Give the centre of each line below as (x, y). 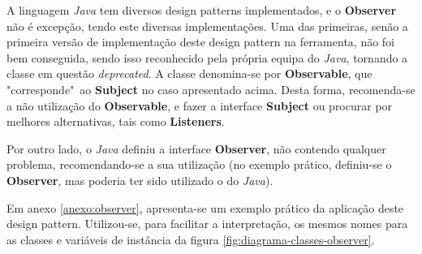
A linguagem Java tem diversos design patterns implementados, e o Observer (202, 10)
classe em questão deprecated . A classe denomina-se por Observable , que (189, 73)
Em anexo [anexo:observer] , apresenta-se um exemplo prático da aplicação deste (205, 207)
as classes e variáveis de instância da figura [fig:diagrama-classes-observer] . (191, 239)
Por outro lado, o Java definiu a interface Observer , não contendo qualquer (196, 148)
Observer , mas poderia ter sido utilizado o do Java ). (140, 180)
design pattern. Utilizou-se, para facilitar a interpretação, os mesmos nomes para (207, 224)
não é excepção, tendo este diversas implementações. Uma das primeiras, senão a (207, 26)
